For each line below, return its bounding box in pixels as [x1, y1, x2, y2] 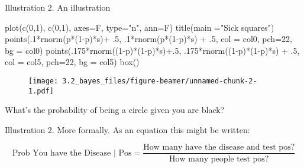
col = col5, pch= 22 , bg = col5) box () [5, 56, 140, 68]
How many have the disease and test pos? [143, 143, 295, 152]
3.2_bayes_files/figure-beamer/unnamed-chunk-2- [62, 76, 257, 85]
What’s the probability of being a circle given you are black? [5, 104, 225, 116]
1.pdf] [28, 86, 54, 95]
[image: [28, 76, 59, 85]
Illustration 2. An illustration [5, 1, 111, 13]
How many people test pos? [169, 154, 269, 163]
